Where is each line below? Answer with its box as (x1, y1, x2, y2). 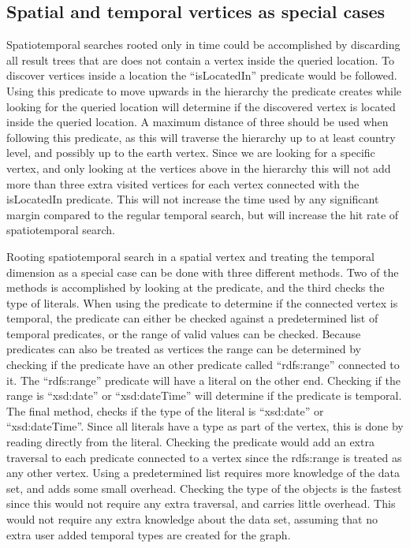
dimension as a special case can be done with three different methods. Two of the (6, 263, 399, 280)
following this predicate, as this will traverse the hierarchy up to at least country (6, 129, 396, 145)
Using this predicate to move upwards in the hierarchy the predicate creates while (6, 82, 402, 99)
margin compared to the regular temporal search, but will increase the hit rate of (6, 206, 399, 222)
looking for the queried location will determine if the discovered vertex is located (6, 98, 396, 114)
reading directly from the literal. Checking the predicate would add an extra (6, 434, 375, 450)
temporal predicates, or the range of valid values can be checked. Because (6, 325, 361, 341)
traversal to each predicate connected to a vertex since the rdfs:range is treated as (6, 449, 402, 465)
